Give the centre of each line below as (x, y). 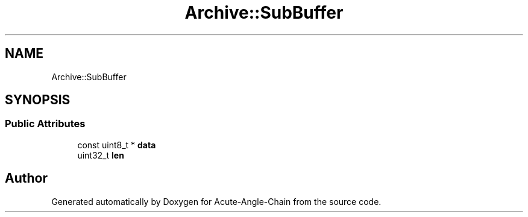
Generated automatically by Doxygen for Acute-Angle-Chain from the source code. (216, 201)
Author (26, 178)
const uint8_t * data (117, 145)
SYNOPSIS (38, 100)
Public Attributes (45, 124)
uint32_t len (101, 155)
